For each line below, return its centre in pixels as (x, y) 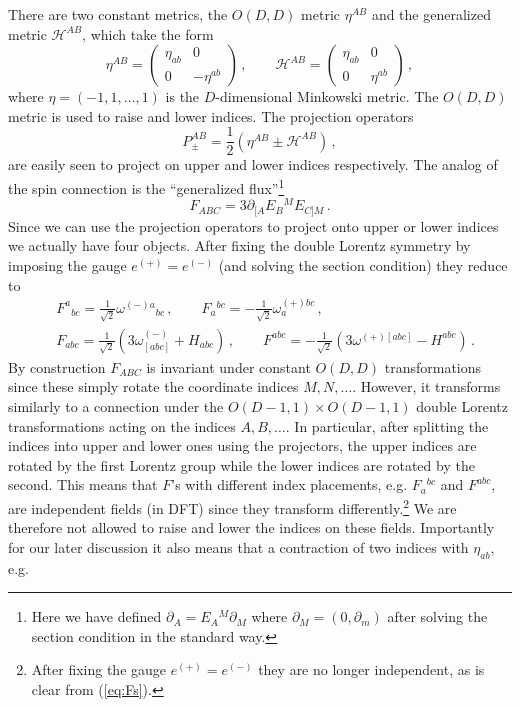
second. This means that (83, 484)
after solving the (437, 616)
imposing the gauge (67, 265)
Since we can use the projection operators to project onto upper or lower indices (253, 225)
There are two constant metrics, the (118, 14)
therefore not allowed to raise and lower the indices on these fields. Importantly (251, 527)
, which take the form (148, 33)
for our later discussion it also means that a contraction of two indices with (238, 546)
